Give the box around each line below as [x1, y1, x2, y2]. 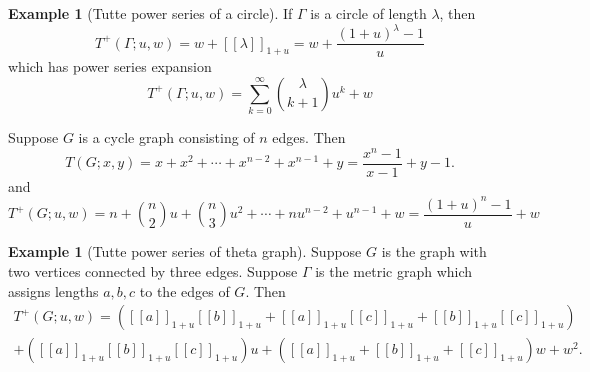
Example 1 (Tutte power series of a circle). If [8, 3, 293, 23]
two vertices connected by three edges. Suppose [8, 260, 298, 281]
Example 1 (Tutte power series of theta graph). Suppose [8, 241, 362, 262]
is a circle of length [310, 3, 427, 23]
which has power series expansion [8, 56, 212, 77]
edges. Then [272, 127, 346, 148]
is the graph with [381, 241, 487, 262]
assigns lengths [8, 280, 99, 301]
